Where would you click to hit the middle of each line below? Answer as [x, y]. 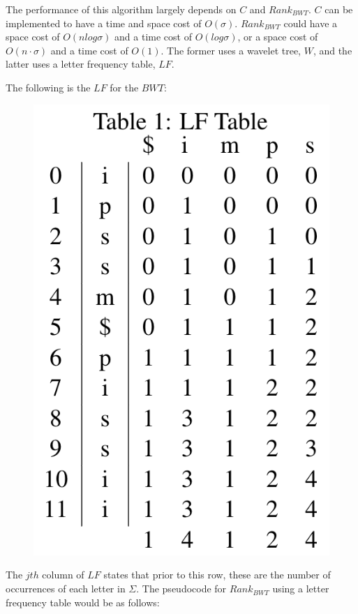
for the [124, 87]
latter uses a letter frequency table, [81, 64]
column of [63, 575]
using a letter [301, 589]
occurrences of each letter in [66, 589]
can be [339, 9]
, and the [333, 50]
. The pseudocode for [181, 589]
